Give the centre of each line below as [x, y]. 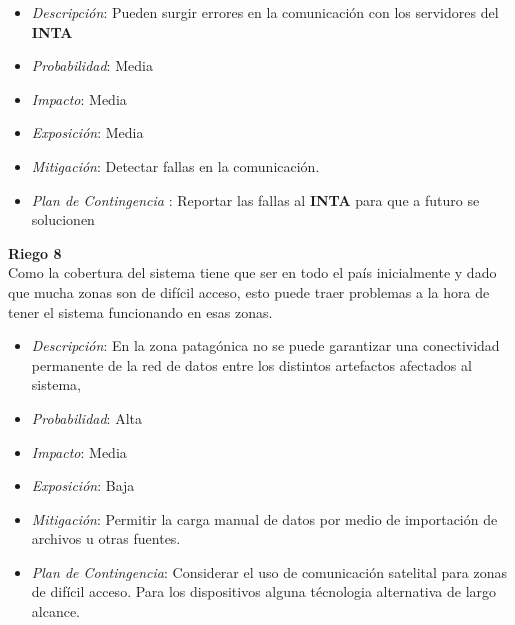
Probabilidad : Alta [87, 417]
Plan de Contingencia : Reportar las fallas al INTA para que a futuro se [255, 199]
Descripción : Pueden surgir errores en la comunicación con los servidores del [265, 12]
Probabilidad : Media [92, 65]
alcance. [56, 611]
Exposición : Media [87, 132]
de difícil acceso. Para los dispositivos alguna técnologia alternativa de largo [264, 591]
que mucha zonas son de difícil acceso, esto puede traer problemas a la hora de [249, 291]
